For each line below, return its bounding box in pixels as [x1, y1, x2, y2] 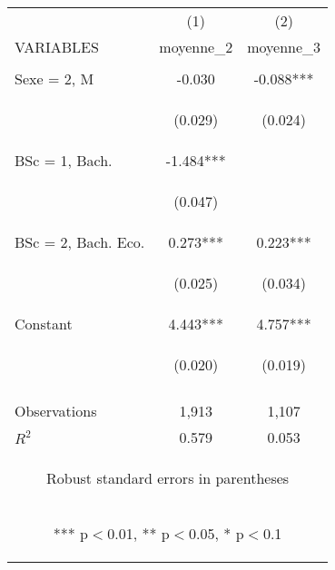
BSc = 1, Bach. [15, 150, 113, 171]
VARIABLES [15, 36, 99, 57]
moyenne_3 [247, 36, 321, 57]
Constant [15, 313, 73, 334]
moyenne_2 [159, 36, 233, 57]
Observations [15, 400, 97, 421]
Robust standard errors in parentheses [45, 467, 290, 488]
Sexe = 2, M [15, 68, 94, 89]
